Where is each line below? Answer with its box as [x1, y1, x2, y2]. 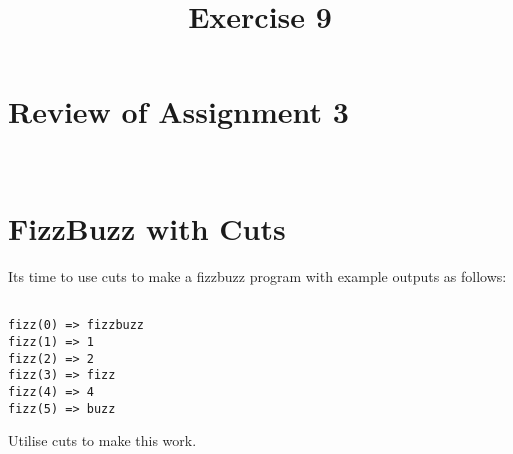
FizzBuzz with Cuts [8, 208, 286, 249]
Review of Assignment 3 [8, 91, 349, 132]
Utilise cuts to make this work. [8, 430, 197, 451]
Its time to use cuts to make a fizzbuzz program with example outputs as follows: [8, 266, 507, 287]
